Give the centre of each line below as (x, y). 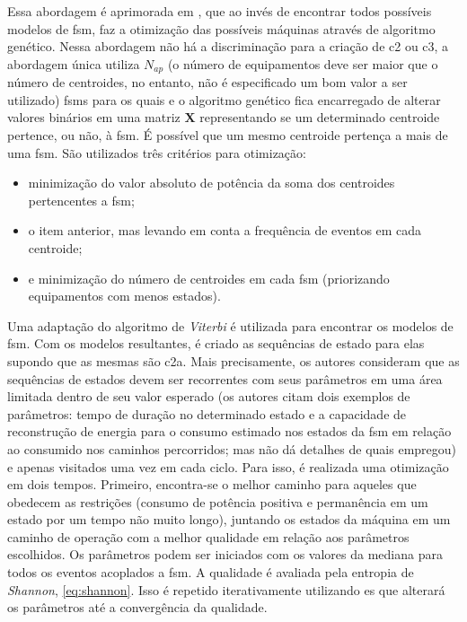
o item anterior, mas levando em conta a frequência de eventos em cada (225, 230)
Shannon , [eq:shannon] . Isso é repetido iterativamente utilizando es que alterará (226, 589)
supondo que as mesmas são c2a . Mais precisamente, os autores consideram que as (233, 360)
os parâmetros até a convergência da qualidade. (137, 607)
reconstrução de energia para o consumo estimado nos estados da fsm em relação (229, 431)
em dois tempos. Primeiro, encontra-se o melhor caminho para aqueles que (212, 484)
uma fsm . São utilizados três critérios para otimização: (157, 152)
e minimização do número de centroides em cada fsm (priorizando (209, 278)
